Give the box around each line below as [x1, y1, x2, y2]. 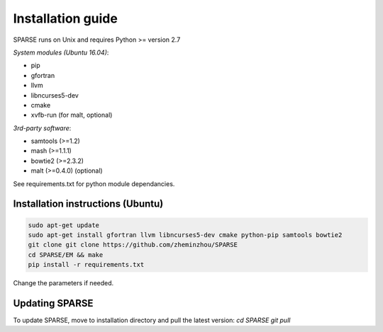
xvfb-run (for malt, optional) [30, 110, 113, 120]
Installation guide [13, 11, 118, 26]
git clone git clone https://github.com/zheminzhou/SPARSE [28, 241, 238, 249]
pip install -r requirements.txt [28, 261, 145, 269]
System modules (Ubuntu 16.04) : [13, 48, 109, 57]
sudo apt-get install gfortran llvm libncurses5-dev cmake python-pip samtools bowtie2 [28, 231, 343, 239]
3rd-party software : [13, 124, 72, 132]
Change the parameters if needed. [13, 279, 114, 287]
